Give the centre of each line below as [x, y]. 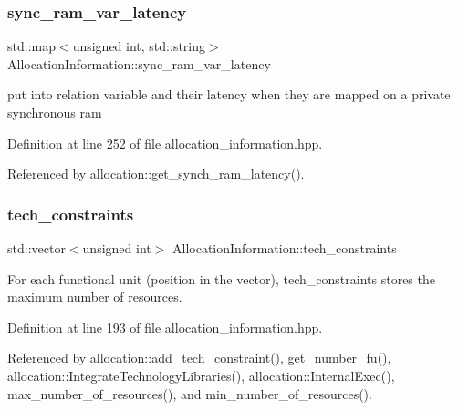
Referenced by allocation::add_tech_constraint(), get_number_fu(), [199, 358]
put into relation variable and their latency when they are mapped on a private [229, 94]
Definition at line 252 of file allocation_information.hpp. [165, 143]
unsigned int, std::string [139, 46]
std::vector [36, 248]
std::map [31, 46]
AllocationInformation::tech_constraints [285, 248]
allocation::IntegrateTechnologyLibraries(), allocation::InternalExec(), [201, 375]
